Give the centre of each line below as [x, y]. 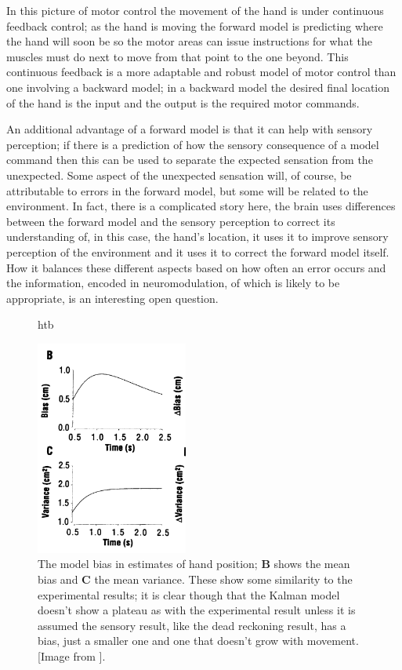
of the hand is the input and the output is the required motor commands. [183, 102]
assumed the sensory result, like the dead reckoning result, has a [192, 625]
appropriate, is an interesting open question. [112, 298]
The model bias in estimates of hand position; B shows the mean [194, 564]
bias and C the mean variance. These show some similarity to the [195, 579]
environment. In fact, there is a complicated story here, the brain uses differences [201, 206]
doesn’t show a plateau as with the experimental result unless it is [197, 610]
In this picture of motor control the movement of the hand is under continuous [195, 10]
